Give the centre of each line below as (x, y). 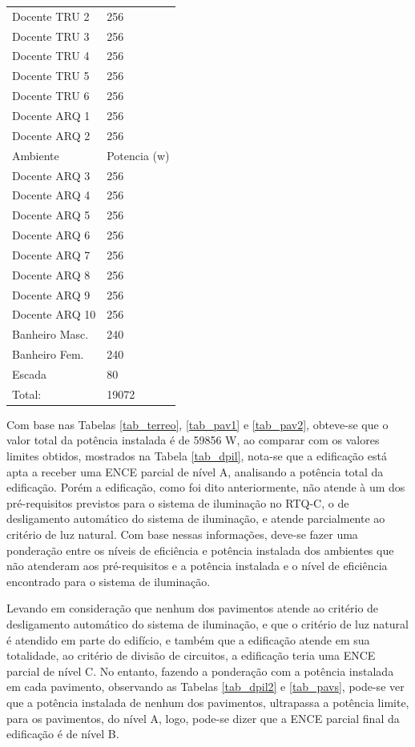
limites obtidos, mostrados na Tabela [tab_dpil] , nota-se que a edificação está (197, 456)
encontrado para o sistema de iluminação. (109, 581)
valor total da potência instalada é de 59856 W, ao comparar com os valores (193, 440)
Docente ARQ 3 (51, 175)
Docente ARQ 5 (51, 215)
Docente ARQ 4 (51, 195)
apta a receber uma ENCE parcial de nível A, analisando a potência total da (195, 471)
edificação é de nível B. (63, 734)
